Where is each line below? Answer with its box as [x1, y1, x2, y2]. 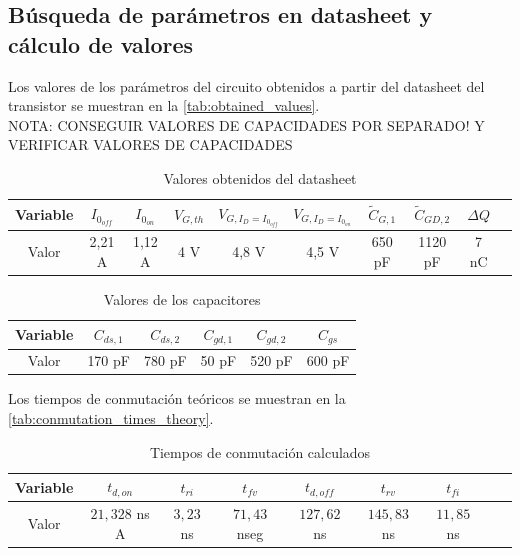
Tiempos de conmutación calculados [149, 441, 371, 462]
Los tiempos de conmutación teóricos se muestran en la [8, 388, 346, 409]
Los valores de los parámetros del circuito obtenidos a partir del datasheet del [8, 75, 485, 96]
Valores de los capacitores [103, 289, 261, 310]
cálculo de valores [8, 28, 194, 59]
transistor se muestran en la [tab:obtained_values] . [8, 95, 320, 116]
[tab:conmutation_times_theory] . [8, 408, 214, 429]
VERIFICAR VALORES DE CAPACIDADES [8, 134, 293, 155]
